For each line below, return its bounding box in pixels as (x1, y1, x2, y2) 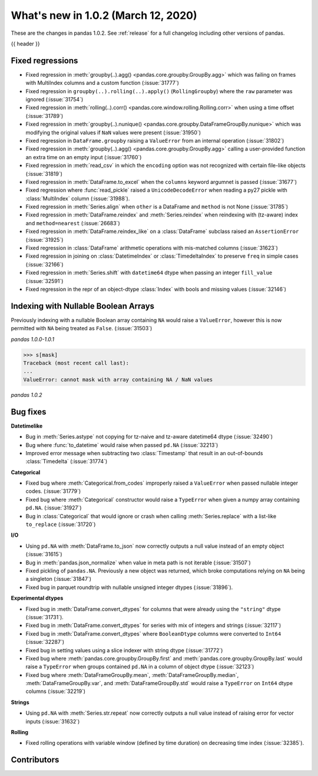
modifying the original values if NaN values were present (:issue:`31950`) (25, 129, 201, 136)
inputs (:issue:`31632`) (25, 718, 80, 725)
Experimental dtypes (11, 594, 64, 601)
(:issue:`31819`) (25, 170, 63, 177)
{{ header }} (11, 40, 41, 47)
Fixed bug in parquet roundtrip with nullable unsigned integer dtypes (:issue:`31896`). (25, 584, 233, 591)
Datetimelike (11, 422, 43, 429)
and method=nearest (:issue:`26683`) (25, 219, 120, 226)
